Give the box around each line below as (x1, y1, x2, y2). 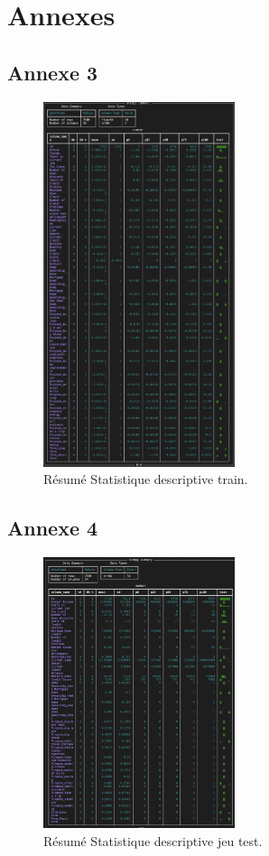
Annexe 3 (7, 58, 98, 86)
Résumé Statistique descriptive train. (43, 470, 248, 488)
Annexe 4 (7, 514, 98, 542)
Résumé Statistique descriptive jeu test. (43, 831, 263, 850)
